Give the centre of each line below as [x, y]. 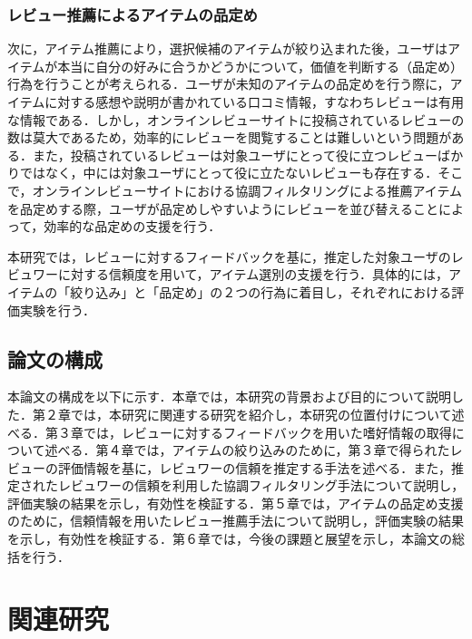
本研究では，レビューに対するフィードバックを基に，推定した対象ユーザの [229, 256]
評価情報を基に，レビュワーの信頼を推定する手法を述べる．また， [255, 467]
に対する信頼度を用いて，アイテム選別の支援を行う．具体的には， [253, 274]
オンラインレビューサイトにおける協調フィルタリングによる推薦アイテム [247, 190]
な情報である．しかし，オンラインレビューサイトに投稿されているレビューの [236, 119]
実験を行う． [57, 310]
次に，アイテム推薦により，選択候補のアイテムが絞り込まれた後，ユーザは [227, 48]
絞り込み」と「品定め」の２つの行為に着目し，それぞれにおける [261, 291]
